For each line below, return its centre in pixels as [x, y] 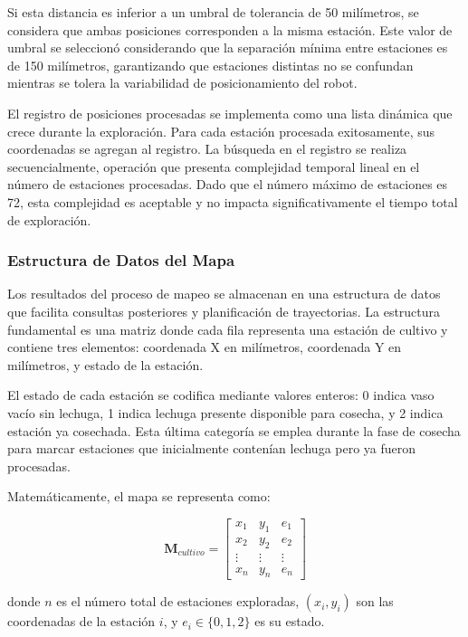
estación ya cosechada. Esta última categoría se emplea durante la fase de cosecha [234, 430]
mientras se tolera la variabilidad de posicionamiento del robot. [182, 83]
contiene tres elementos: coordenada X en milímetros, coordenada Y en [205, 347]
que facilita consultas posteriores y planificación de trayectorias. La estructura [224, 311]
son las [375, 601]
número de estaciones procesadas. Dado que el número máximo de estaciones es [228, 184]
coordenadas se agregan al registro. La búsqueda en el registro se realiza [207, 149]
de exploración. [49, 219]
